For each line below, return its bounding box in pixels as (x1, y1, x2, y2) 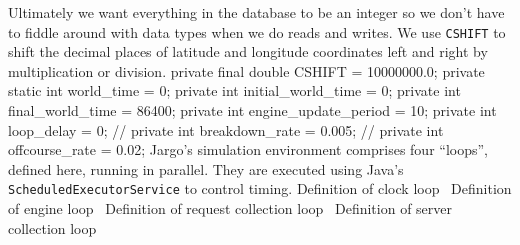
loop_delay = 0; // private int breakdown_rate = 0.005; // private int (8, 119, 444, 140)
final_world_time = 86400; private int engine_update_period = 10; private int (8, 100, 497, 121)
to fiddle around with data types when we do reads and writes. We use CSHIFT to (8, 21, 506, 42)
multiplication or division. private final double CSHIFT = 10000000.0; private (8, 60, 485, 81)
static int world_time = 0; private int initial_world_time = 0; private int (8, 80, 461, 101)
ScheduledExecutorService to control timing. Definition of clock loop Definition (8, 178, 512, 199)
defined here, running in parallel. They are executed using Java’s (8, 158, 404, 179)
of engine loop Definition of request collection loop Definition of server (8, 198, 453, 219)
